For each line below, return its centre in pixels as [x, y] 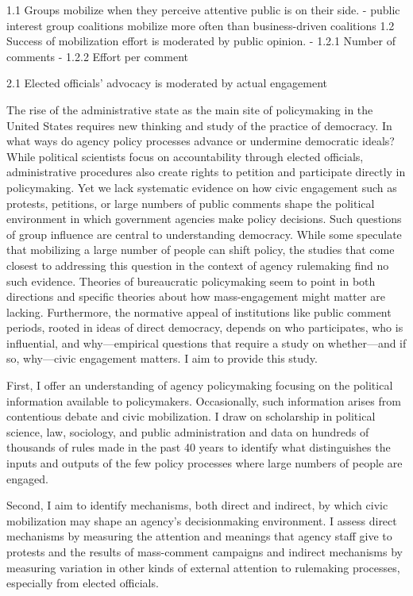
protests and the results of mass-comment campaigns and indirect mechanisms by [205, 552]
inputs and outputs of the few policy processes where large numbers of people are [205, 463]
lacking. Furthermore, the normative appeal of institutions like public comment [199, 311]
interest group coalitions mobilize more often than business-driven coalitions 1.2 [201, 25]
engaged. [27, 478]
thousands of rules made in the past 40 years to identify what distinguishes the [199, 447]
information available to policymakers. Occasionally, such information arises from [204, 400]
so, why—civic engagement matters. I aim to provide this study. [162, 358]
